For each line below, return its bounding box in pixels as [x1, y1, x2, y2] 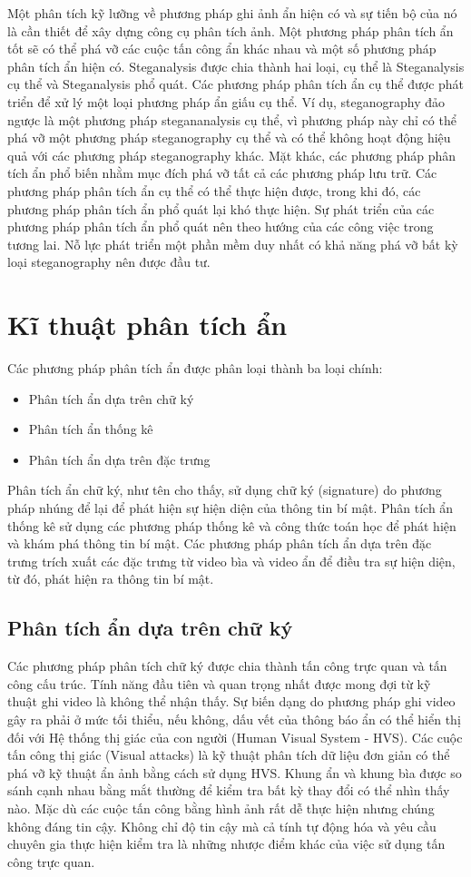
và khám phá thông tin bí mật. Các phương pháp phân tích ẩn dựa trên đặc [7, 534, 432, 553]
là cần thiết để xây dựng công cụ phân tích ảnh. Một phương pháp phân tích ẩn [7, 21, 454, 40]
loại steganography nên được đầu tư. [7, 252, 211, 271]
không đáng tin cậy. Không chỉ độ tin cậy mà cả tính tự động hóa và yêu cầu [7, 816, 437, 835]
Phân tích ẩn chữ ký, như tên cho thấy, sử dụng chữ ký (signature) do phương [7, 480, 442, 499]
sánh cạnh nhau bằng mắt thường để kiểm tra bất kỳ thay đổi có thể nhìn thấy [7, 781, 450, 800]
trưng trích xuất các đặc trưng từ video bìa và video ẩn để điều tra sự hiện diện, [7, 551, 456, 570]
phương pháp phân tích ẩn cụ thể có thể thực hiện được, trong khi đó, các [7, 181, 421, 200]
